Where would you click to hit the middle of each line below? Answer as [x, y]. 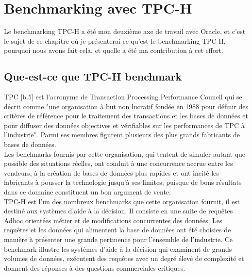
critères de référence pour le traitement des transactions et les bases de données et [126, 116]
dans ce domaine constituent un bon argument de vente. [87, 192]
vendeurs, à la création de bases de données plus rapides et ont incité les [111, 172]
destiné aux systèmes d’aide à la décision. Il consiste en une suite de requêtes [118, 211]
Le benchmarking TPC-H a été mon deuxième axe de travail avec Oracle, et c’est [125, 31]
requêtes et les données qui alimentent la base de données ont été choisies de [118, 230]
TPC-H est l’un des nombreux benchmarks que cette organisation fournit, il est [122, 201]
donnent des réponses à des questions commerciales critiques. [95, 268]
